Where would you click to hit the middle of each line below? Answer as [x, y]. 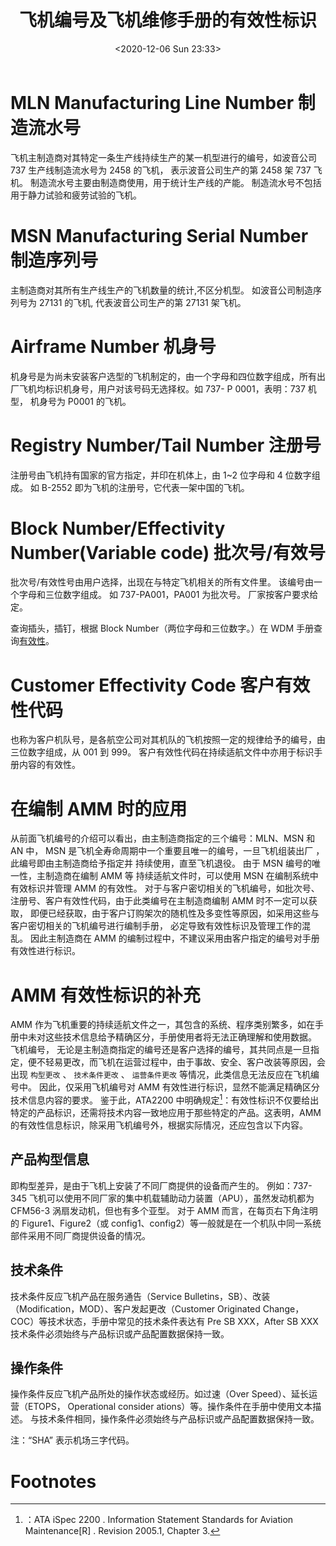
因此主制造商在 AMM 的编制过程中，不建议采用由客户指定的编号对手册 [174, 938]
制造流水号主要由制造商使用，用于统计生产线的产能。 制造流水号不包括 [175, 182]
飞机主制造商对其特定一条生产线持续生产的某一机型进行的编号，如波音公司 [163, 157]
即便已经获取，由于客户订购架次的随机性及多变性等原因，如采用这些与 [174, 913]
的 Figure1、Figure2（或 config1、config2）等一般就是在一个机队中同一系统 [166, 1223]
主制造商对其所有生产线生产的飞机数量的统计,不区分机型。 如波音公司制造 [161, 290]
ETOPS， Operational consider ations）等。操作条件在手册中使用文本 [170, 1407]
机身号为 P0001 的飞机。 [80, 401]
